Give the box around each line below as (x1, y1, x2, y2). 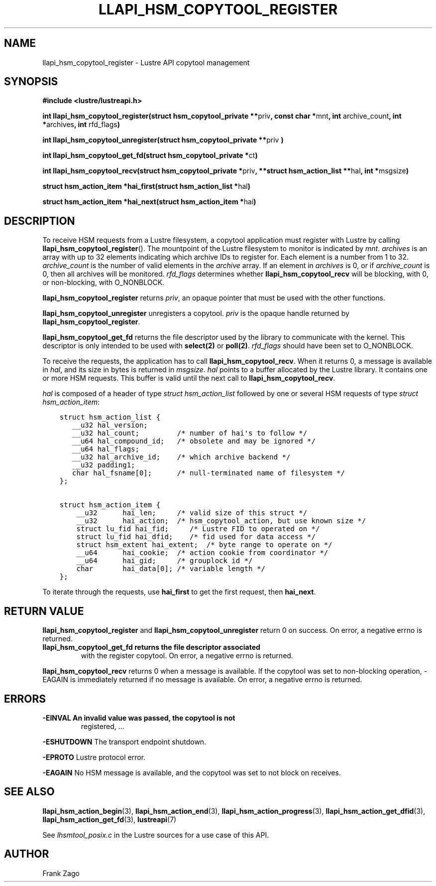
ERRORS (4, 692, 46, 705)
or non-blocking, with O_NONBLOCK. (42, 278, 165, 287)
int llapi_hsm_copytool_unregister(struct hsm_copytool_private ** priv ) (42, 136, 284, 145)
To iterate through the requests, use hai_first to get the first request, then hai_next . (42, 588, 316, 596)
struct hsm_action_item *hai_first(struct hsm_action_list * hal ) (42, 182, 250, 191)
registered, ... (81, 722, 124, 731)
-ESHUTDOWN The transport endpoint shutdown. (42, 737, 207, 746)
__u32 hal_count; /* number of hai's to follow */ (72, 429, 308, 438)
